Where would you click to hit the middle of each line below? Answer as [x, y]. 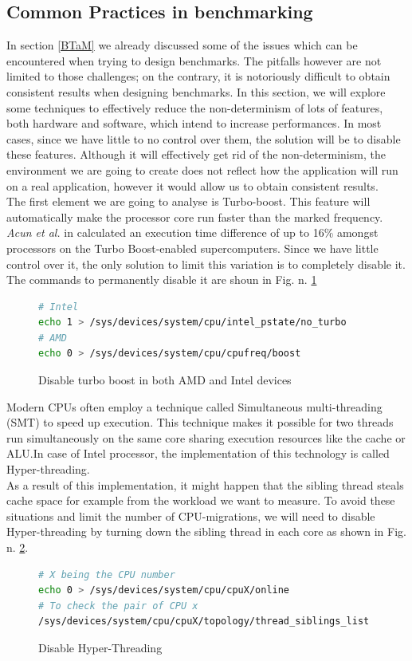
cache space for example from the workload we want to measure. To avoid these [201, 500]
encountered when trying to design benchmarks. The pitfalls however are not [194, 60]
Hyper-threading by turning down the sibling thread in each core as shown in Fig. [206, 531]
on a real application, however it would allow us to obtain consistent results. [192, 185]
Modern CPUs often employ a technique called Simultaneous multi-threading [194, 406]
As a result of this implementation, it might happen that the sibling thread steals [205, 484]
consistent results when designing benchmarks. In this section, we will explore [196, 91]
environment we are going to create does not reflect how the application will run [202, 169]
